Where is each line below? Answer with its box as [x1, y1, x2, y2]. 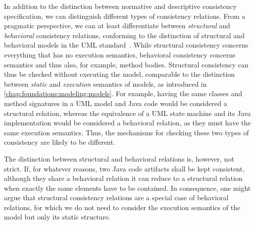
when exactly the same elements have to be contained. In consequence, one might [4, 182, 251, 193]
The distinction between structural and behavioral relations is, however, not [4, 153, 234, 164]
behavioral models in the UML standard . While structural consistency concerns [4, 40, 249, 50]
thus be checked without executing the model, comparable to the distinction [4, 69, 235, 79]
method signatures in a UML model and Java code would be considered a [4, 98, 227, 108]
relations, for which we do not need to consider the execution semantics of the [4, 202, 241, 212]
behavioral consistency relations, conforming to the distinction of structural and [4, 30, 245, 40]
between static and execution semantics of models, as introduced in [4, 78, 207, 89]
